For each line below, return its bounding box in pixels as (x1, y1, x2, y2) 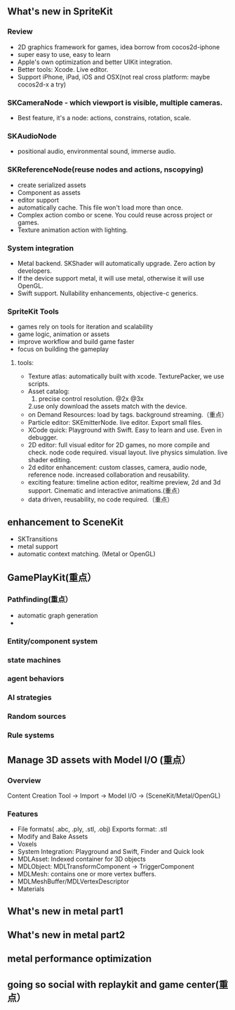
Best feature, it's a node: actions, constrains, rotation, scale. (17, 113, 192, 122)
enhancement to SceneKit (7, 516, 124, 528)
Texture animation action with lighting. (17, 225, 128, 234)
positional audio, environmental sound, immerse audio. (17, 147, 176, 155)
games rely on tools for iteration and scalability (17, 323, 153, 331)
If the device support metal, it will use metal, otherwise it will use (17, 274, 205, 282)
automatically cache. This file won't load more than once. (17, 203, 184, 212)
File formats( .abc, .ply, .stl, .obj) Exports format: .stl (17, 825, 168, 833)
